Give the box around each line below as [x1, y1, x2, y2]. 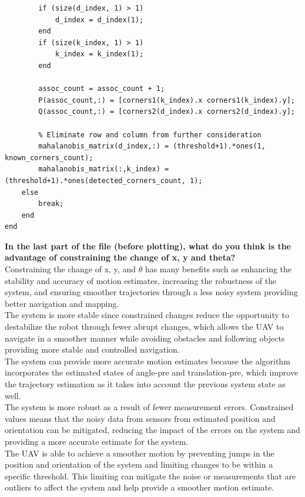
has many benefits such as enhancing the [145, 263, 292, 275]
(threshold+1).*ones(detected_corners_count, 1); [5, 176, 203, 185]
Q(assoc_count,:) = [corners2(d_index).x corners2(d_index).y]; [38, 107, 295, 116]
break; [38, 200, 64, 208]
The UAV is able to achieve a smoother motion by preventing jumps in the [5, 447, 274, 459]
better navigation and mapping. [5, 297, 119, 309]
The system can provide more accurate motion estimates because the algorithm [5, 354, 290, 367]
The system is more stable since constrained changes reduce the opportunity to [5, 309, 290, 321]
